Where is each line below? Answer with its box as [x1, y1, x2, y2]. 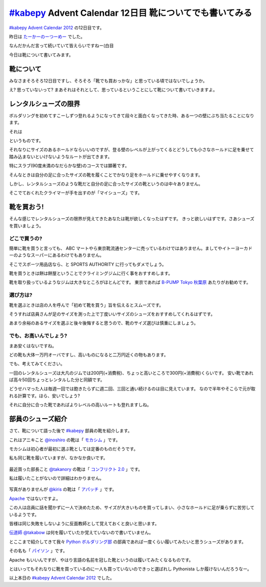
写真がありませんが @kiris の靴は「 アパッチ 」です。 [9, 486, 117, 492]
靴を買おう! [9, 203, 44, 211]
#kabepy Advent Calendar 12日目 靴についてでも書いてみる [9, 7, 252, 18]
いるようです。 [9, 511, 39, 517]
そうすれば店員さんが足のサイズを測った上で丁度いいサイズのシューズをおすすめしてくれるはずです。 [9, 311, 215, 317]
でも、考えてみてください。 [9, 361, 65, 367]
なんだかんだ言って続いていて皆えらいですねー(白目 [9, 42, 114, 49]
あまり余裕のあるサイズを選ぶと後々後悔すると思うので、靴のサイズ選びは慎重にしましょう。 [9, 320, 199, 326]
